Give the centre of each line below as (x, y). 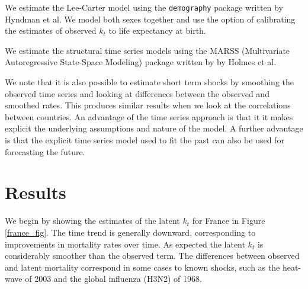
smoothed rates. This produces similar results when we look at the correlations (148, 105)
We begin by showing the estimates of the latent (92, 221)
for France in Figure (229, 221)
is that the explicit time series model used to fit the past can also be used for (145, 140)
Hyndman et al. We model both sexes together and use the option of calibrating (150, 19)
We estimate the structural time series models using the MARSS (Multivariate (147, 50)
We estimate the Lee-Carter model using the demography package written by (144, 7)
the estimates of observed (51, 30)
